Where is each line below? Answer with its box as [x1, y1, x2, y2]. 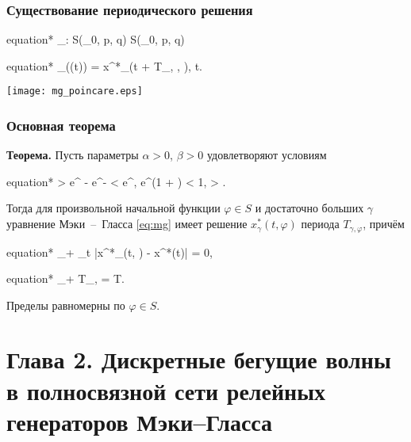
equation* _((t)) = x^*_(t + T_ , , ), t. [6, 57, 202, 74]
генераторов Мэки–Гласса [6, 405, 273, 437]
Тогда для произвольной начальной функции [6, 200, 221, 216]
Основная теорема [6, 115, 116, 135]
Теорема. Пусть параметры [6, 147, 139, 163]
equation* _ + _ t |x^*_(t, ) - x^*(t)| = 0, [6, 243, 213, 260]
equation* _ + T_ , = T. [6, 270, 125, 287]
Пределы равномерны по [6, 296, 125, 313]
